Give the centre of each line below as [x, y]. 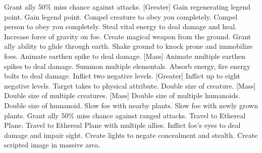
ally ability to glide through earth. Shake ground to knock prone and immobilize [128, 46]
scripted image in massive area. [52, 145]
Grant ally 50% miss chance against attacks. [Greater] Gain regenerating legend [127, 7]
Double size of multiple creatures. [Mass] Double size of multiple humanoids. [122, 95]
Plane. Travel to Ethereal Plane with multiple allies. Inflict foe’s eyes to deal [122, 125]
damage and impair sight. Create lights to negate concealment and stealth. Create [131, 135]
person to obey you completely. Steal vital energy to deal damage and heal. [121, 26]
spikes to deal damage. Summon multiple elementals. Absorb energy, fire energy [127, 66]
